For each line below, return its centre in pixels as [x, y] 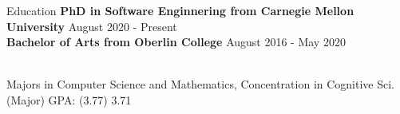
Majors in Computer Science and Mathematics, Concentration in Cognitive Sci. [201, 84]
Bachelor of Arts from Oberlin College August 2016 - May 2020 [176, 42]
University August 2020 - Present [92, 26]
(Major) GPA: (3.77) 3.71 [69, 99]
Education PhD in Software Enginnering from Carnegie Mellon [180, 10]
